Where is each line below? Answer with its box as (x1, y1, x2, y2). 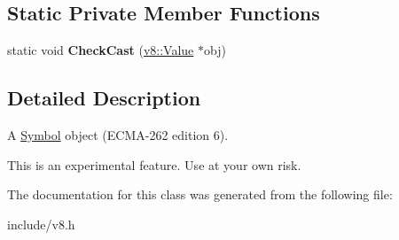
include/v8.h (7, 214, 75, 233)
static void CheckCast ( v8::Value (7, 41, 194, 59)
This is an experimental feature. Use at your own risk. (7, 155, 301, 174)
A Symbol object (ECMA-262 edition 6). (7, 126, 229, 143)
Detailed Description (7, 84, 201, 112)
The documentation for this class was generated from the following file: (7, 185, 393, 204)
